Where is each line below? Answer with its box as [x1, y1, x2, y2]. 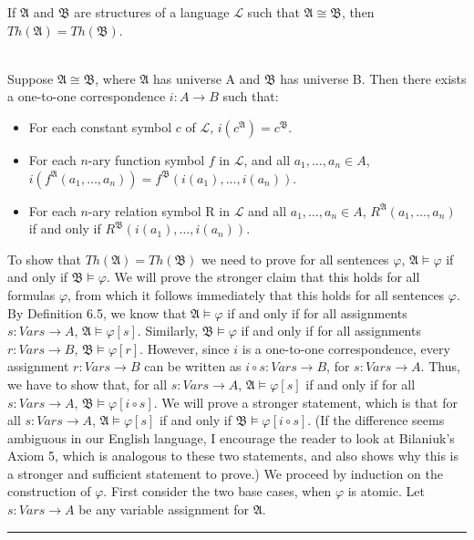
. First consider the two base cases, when [103, 482, 332, 501]
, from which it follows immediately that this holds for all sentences [67, 285, 445, 304]
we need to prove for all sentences [201, 249, 389, 268]
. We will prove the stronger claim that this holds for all [106, 267, 420, 286]
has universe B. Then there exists [280, 68, 467, 88]
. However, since [139, 338, 230, 358]
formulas [7, 285, 56, 304]
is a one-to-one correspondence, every [242, 338, 450, 358]
